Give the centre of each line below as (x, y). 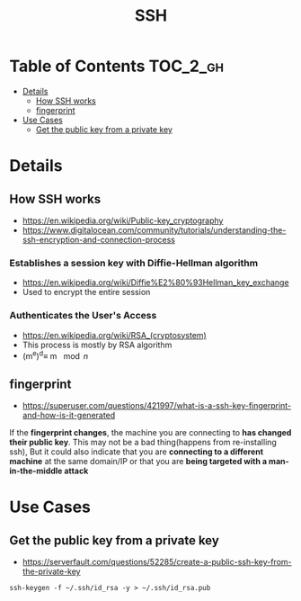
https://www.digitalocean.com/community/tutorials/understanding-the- (154, 229)
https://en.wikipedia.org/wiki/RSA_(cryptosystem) (114, 335)
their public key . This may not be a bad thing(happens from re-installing (143, 442)
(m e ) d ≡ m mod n (55, 354)
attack (76, 471)
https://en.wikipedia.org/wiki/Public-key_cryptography (123, 220)
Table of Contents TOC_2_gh (117, 66)
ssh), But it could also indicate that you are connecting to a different (136, 452)
